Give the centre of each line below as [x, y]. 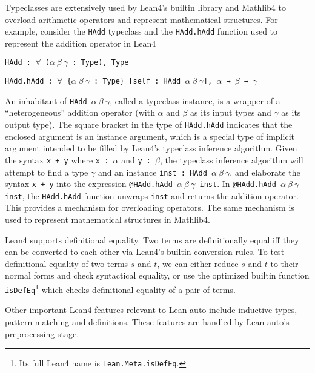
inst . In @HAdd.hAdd [238, 184]
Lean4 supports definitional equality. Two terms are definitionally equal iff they [152, 239]
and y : [136, 160]
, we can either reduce [198, 263]
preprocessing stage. [42, 333]
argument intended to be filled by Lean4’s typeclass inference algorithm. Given [151, 148]
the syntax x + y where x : [57, 160]
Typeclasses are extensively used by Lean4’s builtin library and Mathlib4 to [145, 7]
